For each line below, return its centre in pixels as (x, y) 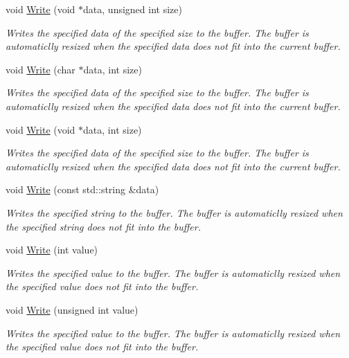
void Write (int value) (52, 250)
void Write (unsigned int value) (72, 309)
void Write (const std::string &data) (82, 189)
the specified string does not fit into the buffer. (103, 226)
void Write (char (41, 69)
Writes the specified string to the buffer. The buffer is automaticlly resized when (174, 212)
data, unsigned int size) (133, 9)
